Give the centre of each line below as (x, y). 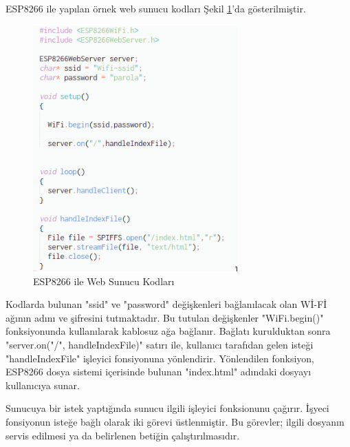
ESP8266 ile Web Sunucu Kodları (104, 281)
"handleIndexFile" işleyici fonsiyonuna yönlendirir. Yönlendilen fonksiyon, (160, 358)
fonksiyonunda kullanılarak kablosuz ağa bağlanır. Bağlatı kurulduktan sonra (168, 331)
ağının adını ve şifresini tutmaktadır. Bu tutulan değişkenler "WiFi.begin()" (165, 317)
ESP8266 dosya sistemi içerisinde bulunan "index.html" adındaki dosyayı (158, 372)
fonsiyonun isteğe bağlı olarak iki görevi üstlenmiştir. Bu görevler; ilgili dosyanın (175, 422)
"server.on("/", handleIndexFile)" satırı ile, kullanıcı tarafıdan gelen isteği (160, 345)
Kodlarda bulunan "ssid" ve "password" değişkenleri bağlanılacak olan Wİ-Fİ (166, 304)
